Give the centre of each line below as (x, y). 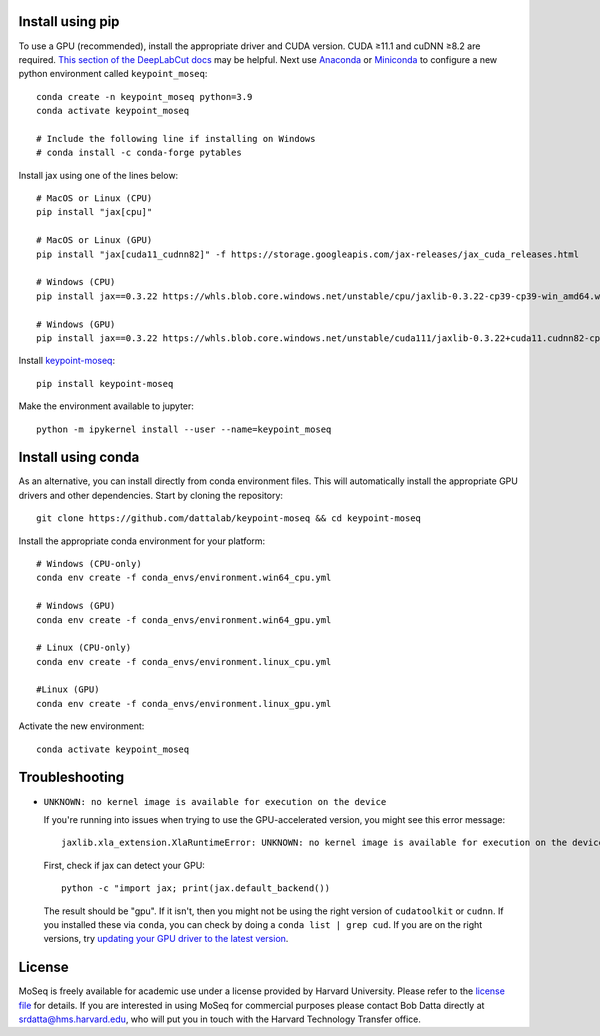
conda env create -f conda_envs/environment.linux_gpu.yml (184, 703)
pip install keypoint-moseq (105, 383)
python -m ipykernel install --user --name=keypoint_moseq (184, 429)
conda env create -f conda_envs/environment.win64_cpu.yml (184, 578)
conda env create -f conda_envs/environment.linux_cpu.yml (184, 661)
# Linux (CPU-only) (84, 648)
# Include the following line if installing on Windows (176, 138)
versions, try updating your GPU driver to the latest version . (166, 939)
